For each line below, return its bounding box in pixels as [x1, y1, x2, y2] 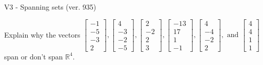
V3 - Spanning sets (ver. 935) [4, 2, 96, 12]
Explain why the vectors [4, 29, 80, 40]
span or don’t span [4, 51, 63, 61]
